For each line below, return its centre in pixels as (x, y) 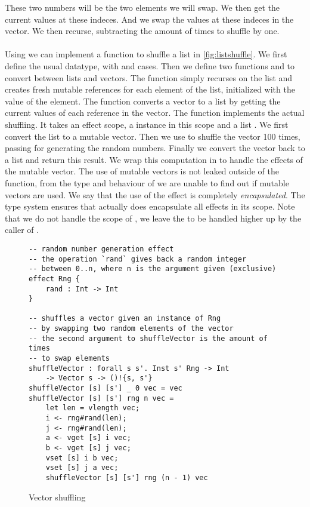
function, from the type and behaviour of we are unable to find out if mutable (147, 182)
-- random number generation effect (101, 249)
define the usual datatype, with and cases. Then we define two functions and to (150, 65)
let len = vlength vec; (93, 408)
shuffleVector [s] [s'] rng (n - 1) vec (127, 477)
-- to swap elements (69, 359)
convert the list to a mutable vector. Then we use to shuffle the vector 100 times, (153, 136)
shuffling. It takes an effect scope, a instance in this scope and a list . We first (147, 124)
